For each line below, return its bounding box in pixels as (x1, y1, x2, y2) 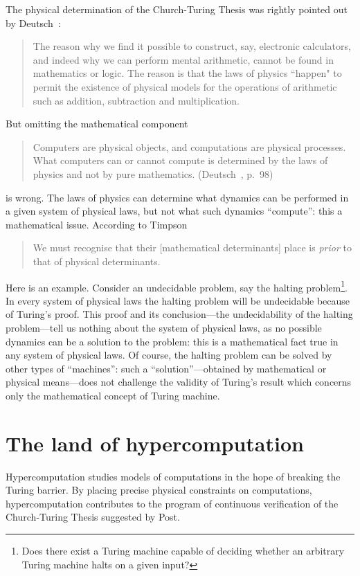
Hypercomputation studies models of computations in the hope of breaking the (6, 469, 341, 483)
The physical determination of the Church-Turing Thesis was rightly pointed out (6, 2, 348, 16)
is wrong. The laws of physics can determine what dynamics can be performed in (6, 190, 349, 204)
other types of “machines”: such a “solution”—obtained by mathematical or (6, 361, 327, 375)
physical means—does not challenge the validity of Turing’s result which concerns (6, 375, 352, 389)
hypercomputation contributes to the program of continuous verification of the (6, 496, 339, 510)
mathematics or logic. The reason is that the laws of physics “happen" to (33, 66, 342, 80)
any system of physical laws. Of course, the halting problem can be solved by (6, 348, 332, 362)
